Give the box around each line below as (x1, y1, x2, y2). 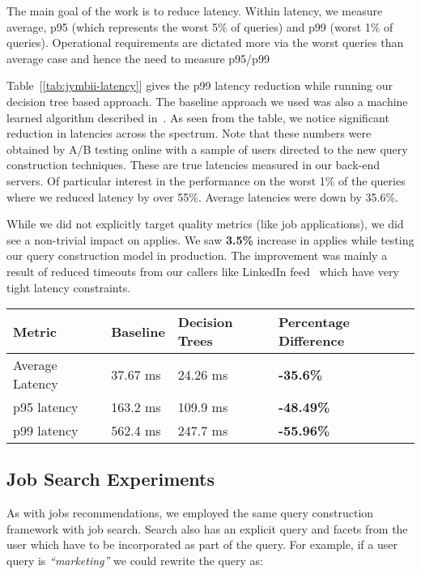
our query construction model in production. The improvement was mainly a (6, 247, 388, 264)
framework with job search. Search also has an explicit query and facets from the (6, 520, 408, 537)
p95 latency (13, 398, 79, 417)
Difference (278, 331, 345, 351)
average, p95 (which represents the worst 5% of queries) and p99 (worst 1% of (6, 18, 393, 35)
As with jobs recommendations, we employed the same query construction (6, 504, 374, 521)
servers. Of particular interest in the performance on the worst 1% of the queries (6, 172, 406, 189)
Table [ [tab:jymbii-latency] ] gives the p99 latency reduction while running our (6, 77, 393, 94)
